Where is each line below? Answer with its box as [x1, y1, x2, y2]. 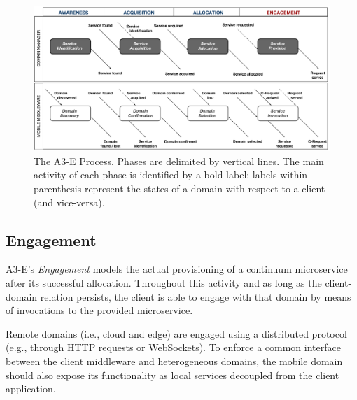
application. [6, 381, 56, 396]
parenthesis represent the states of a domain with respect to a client [34, 181, 325, 196]
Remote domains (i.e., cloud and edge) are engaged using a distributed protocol [6, 326, 347, 341]
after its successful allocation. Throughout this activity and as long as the [6, 276, 322, 290]
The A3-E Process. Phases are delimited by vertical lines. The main [34, 153, 324, 168]
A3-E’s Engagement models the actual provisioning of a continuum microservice [6, 262, 348, 276]
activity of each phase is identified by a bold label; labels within [34, 167, 308, 182]
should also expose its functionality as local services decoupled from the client [6, 367, 339, 382]
